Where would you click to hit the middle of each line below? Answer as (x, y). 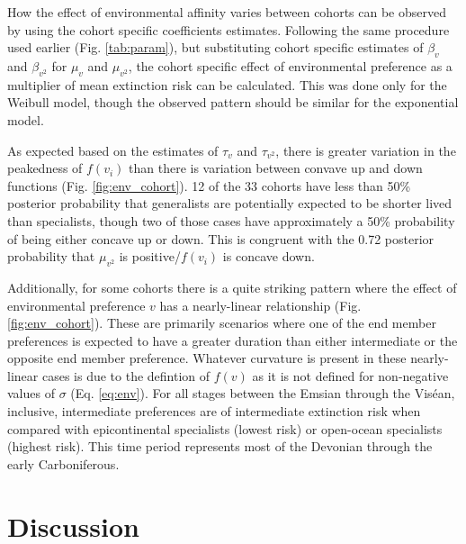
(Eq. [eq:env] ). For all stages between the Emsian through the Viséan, (263, 393)
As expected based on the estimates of (113, 150)
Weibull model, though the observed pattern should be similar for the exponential (233, 102)
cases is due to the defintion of (126, 375)
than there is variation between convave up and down (276, 168)
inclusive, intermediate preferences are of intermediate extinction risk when (214, 411)
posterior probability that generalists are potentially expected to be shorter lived (230, 203)
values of (31, 393)
